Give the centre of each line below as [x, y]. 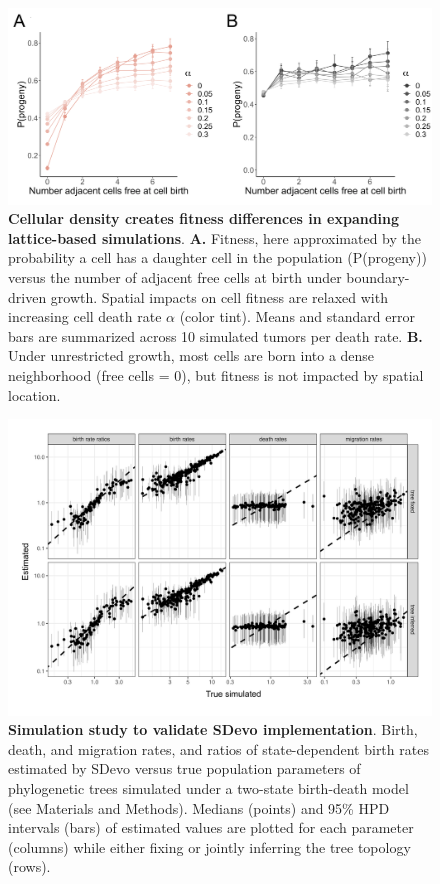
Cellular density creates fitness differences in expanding [204, 218]
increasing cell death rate [85, 316]
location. [34, 394]
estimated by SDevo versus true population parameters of [184, 768]
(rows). [29, 866]
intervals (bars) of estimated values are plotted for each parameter [211, 827]
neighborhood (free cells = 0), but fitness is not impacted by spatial [216, 375]
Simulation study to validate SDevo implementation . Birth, [213, 729]
